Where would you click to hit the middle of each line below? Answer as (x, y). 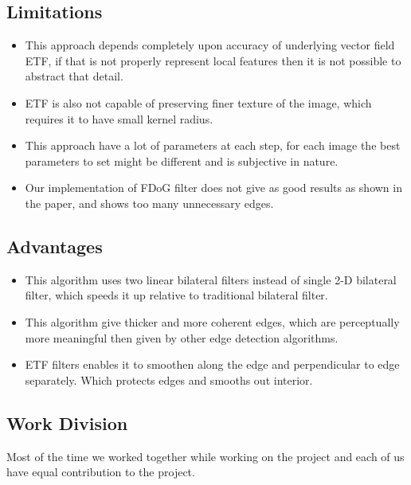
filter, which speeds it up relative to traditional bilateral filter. (176, 295)
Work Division (67, 422)
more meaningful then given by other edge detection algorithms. (182, 337)
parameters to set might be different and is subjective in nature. (182, 160)
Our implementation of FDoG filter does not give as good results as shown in (213, 188)
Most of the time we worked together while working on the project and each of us (205, 456)
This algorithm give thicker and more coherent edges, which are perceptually (212, 321)
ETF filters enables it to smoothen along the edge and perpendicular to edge (212, 364)
